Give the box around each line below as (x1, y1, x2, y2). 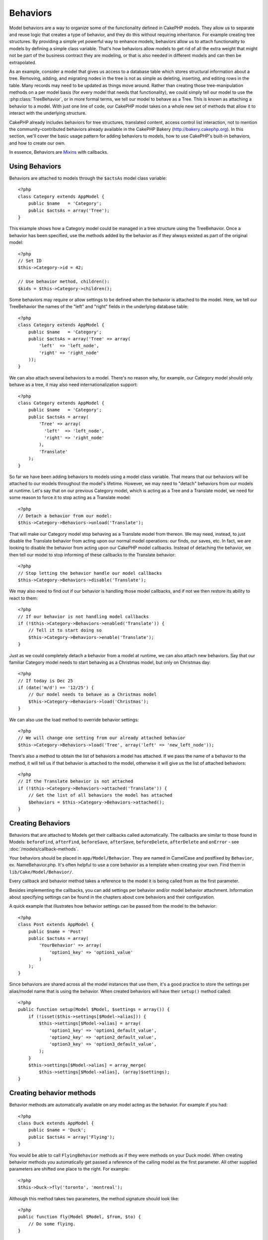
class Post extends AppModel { (18, 922, 94, 928)
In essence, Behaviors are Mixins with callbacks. (9, 149, 109, 155)
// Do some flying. (28, 1221, 76, 1227)
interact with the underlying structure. (9, 110, 87, 116)
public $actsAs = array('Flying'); (28, 1134, 115, 1140)
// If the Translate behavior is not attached (18, 779, 134, 784)
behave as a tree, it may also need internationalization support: (9, 382, 138, 388)
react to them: (9, 595, 38, 601)
